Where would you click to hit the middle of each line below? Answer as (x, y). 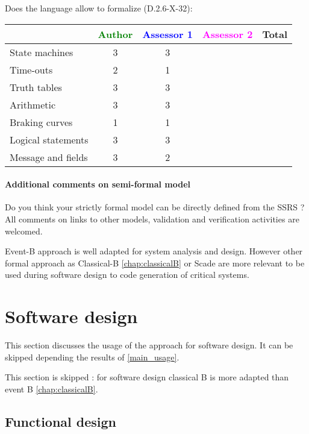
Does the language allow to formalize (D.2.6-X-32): (99, 8)
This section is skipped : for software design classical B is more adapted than (147, 377)
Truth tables (36, 87)
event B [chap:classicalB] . (51, 388)
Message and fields (49, 157)
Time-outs (31, 69)
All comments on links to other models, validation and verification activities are (152, 219)
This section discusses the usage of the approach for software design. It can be (149, 345)
